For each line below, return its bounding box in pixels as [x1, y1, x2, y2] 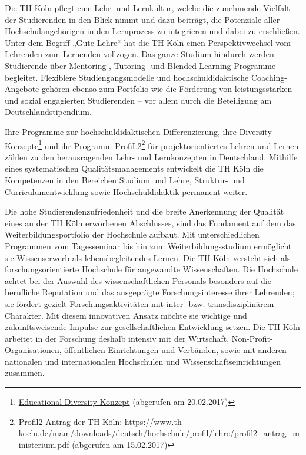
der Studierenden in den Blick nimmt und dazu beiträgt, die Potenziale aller [5, 13, 280, 25]
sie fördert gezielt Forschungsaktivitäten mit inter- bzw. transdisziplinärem [5, 297, 274, 309]
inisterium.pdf [18, 438, 69, 450]
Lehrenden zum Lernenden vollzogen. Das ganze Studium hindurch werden [5, 48, 274, 60]
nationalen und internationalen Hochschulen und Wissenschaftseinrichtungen [5, 355, 281, 367]
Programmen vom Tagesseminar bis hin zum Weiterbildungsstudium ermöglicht [5, 239, 292, 252]
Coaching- [251, 71, 288, 83]
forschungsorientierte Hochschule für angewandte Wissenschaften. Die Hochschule [5, 263, 298, 275]
